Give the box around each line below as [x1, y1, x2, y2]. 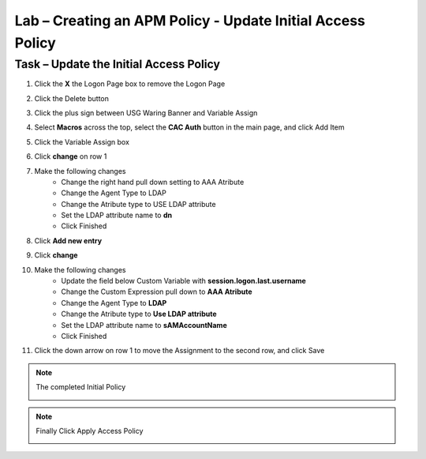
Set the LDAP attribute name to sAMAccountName [61, 320, 228, 329]
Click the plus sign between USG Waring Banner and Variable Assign [34, 107, 258, 118]
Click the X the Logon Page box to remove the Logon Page [34, 79, 226, 88]
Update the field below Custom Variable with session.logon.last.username [61, 277, 307, 286]
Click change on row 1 [34, 152, 107, 161]
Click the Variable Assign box [34, 137, 130, 146]
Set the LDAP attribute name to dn [61, 210, 173, 220]
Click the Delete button [34, 93, 110, 103]
